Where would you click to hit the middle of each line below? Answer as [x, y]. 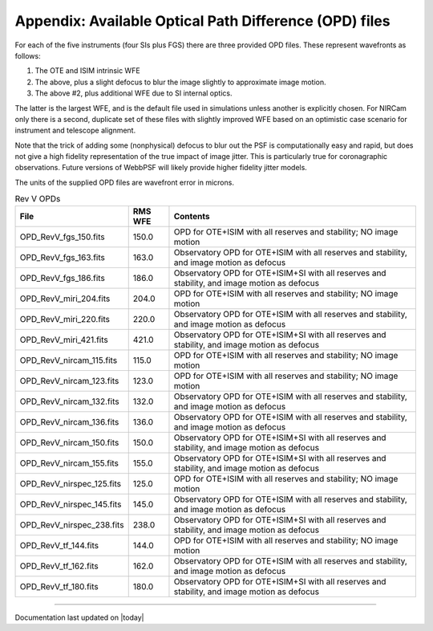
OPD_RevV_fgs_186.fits [63, 278]
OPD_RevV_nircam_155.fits [69, 463]
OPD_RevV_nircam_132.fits [69, 401]
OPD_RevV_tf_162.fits [59, 566]
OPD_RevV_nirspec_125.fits [71, 483]
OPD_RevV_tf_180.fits [59, 586]
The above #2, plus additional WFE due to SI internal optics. [134, 93]
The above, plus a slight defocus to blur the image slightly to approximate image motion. [180, 82]
